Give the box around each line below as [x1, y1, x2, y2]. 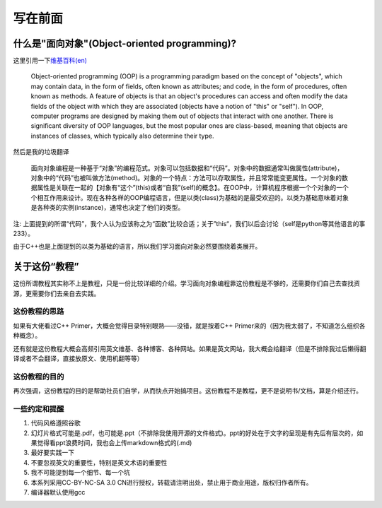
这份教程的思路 [13, 307, 64, 317]
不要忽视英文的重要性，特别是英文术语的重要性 [30, 458, 168, 466]
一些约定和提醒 [13, 403, 64, 413]
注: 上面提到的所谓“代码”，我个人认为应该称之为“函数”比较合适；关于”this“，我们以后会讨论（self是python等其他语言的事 [13, 219, 366, 228]
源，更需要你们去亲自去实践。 [13, 289, 100, 297]
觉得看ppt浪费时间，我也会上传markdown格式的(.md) [36, 438, 192, 447]
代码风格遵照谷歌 [30, 419, 81, 427]
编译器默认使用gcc [30, 488, 86, 496]
